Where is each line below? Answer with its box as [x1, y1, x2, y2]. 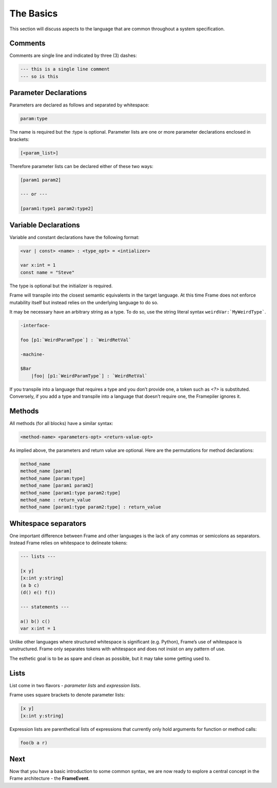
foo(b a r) [20, 740, 48, 745]
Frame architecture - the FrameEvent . [9, 775, 90, 781]
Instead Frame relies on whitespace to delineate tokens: [9, 540, 128, 546]
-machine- [20, 351, 45, 357]
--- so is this [20, 74, 58, 79]
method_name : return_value [20, 497, 91, 503]
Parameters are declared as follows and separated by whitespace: [9, 102, 150, 108]
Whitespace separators [9, 519, 87, 528]
